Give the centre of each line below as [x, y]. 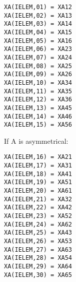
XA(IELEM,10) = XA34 [38, 82]
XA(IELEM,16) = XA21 [38, 157]
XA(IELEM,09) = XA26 [38, 74]
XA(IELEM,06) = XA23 [38, 49]
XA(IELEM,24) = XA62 [38, 224]
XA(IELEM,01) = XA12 [38, 7]
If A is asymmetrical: [36, 140]
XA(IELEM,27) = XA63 [38, 249]
